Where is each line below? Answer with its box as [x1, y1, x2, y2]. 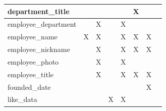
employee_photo [8, 56, 59, 67]
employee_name [8, 31, 58, 42]
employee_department [8, 19, 77, 29]
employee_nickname [8, 44, 70, 54]
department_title [8, 6, 70, 16]
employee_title [8, 69, 53, 79]
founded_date [8, 81, 51, 92]
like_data [8, 94, 37, 104]
